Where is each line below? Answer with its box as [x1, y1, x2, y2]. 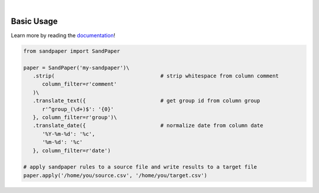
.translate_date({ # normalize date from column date [32, 122, 263, 129]
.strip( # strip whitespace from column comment [32, 73, 279, 79]
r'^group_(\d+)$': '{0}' [42, 105, 115, 112]
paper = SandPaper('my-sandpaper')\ [23, 64, 130, 71]
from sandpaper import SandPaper [23, 47, 121, 54]
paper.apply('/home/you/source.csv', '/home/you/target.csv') [23, 172, 207, 179]
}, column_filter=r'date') [32, 147, 111, 154]
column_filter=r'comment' [42, 81, 118, 88]
